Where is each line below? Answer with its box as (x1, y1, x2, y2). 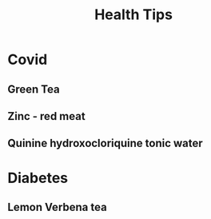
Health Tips (94, 6, 173, 24)
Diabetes (7, 169, 69, 187)
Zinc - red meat (7, 109, 86, 123)
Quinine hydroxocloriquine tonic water (7, 137, 203, 150)
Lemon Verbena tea (7, 200, 107, 213)
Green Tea (7, 82, 61, 96)
